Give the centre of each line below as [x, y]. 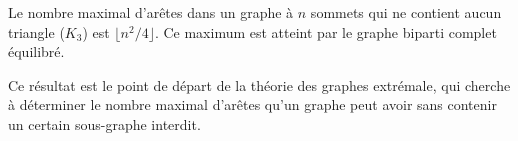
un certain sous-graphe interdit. [104, 123]
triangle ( [36, 31]
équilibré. [36, 51]
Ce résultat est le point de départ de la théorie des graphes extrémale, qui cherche [259, 84]
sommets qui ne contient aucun [406, 12]
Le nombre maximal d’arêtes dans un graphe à [151, 12]
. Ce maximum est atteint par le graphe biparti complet [325, 31]
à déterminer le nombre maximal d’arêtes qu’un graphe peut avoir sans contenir [252, 104]
